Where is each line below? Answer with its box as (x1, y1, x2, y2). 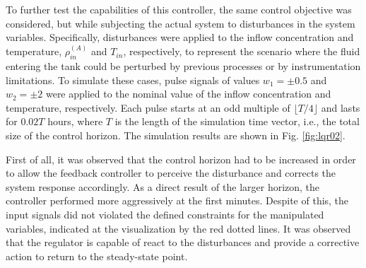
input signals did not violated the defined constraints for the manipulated (6, 206, 324, 221)
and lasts (321, 100, 360, 115)
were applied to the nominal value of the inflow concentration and (45, 86, 331, 101)
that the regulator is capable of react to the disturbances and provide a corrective (6, 235, 360, 250)
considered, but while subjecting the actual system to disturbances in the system (6, 16, 355, 30)
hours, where (47, 114, 103, 129)
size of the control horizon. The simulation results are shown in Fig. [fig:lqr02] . (6, 127, 346, 142)
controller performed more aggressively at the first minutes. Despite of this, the (6, 193, 349, 208)
